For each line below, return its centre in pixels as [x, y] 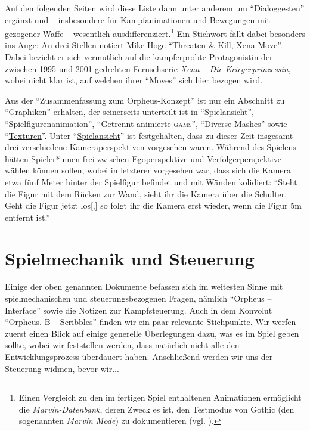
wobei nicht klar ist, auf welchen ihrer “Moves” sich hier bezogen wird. [134, 80]
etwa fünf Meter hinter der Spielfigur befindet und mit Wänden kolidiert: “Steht [151, 182]
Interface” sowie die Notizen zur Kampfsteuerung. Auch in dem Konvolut [139, 310]
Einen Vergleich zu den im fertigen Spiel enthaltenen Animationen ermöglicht [160, 397]
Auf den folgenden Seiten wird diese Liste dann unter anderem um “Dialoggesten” [155, 8]
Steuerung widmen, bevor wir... [62, 368]
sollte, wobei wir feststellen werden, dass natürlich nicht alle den [122, 345]
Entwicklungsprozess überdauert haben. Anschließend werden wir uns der [139, 357]
